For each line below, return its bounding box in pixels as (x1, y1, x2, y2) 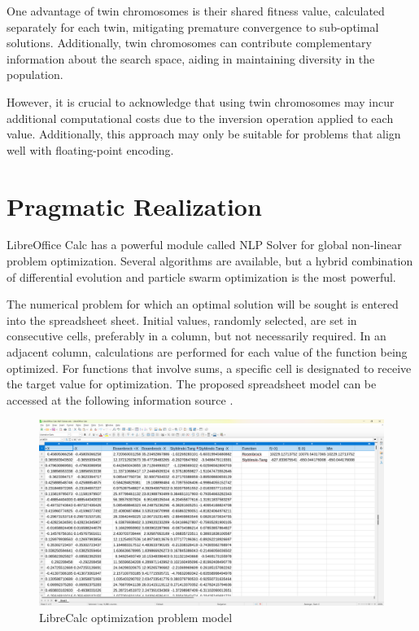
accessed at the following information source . (7, 391, 234, 408)
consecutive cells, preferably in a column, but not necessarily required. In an (7, 327, 386, 344)
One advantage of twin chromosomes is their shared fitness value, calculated (7, 2, 385, 19)
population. (7, 66, 63, 83)
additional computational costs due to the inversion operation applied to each (7, 109, 394, 126)
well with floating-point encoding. (7, 141, 174, 158)
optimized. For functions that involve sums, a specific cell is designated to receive (7, 359, 412, 376)
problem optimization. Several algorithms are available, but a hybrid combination (7, 252, 413, 269)
